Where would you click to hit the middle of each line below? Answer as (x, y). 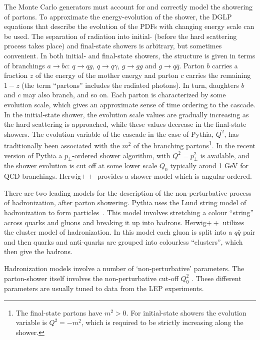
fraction (16, 75)
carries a (225, 65)
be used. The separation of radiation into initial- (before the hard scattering (120, 36)
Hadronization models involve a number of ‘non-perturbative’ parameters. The (124, 268)
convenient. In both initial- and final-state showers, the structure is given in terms (130, 55)
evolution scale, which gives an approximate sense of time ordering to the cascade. (130, 104)
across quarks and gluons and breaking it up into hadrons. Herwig (105, 222)
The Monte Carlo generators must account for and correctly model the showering (128, 6)
